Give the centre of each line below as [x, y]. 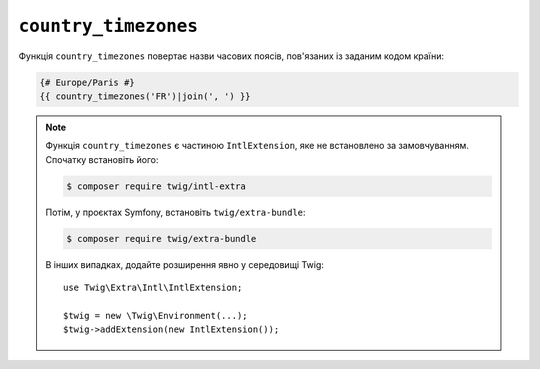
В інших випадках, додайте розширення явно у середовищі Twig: [185, 264]
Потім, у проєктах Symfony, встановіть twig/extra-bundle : [175, 212]
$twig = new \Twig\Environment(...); [156, 315]
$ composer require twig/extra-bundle [161, 238]
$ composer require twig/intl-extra [156, 186]
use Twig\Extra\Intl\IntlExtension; [153, 288]
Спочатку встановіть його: [102, 159]
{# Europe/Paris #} [87, 82]
